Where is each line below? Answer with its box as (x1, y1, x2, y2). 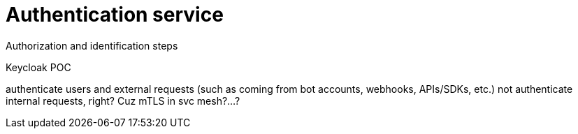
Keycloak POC (6, 61, 71, 73)
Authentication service (6, 3, 224, 27)
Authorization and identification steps (6, 39, 178, 52)
